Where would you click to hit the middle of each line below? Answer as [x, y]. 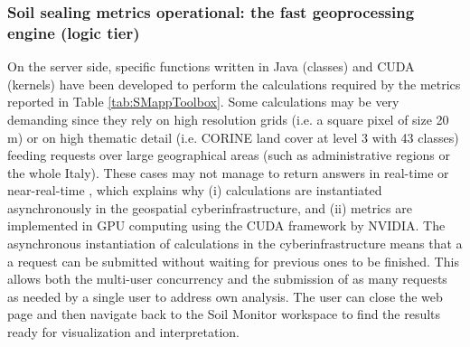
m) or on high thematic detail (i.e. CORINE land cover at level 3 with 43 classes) [233, 137]
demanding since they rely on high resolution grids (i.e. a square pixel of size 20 [228, 119]
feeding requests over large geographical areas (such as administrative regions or [229, 155]
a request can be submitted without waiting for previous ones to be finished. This [233, 261]
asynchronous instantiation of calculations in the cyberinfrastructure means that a [235, 244]
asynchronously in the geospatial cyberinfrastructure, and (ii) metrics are [210, 207]
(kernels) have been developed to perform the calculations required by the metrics [234, 84]
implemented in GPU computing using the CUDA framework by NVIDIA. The [226, 225]
